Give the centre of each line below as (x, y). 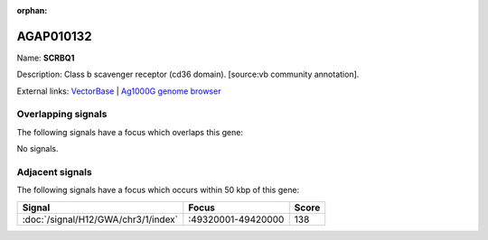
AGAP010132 (54, 36)
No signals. (38, 149)
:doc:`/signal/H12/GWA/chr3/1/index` (100, 219)
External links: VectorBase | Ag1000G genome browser (119, 91)
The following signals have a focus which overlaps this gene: (130, 132)
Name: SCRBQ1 (46, 58)
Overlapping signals (62, 115)
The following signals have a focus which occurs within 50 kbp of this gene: (158, 190)
